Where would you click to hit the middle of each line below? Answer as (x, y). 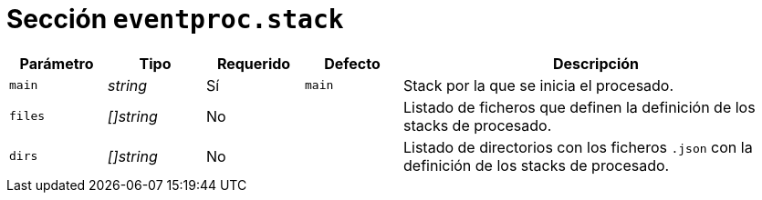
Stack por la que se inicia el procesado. (539, 85)
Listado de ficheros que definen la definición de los (579, 107)
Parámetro (57, 63)
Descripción (596, 63)
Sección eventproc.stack (175, 19)
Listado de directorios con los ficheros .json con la (578, 147)
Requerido (254, 63)
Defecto (352, 63)
